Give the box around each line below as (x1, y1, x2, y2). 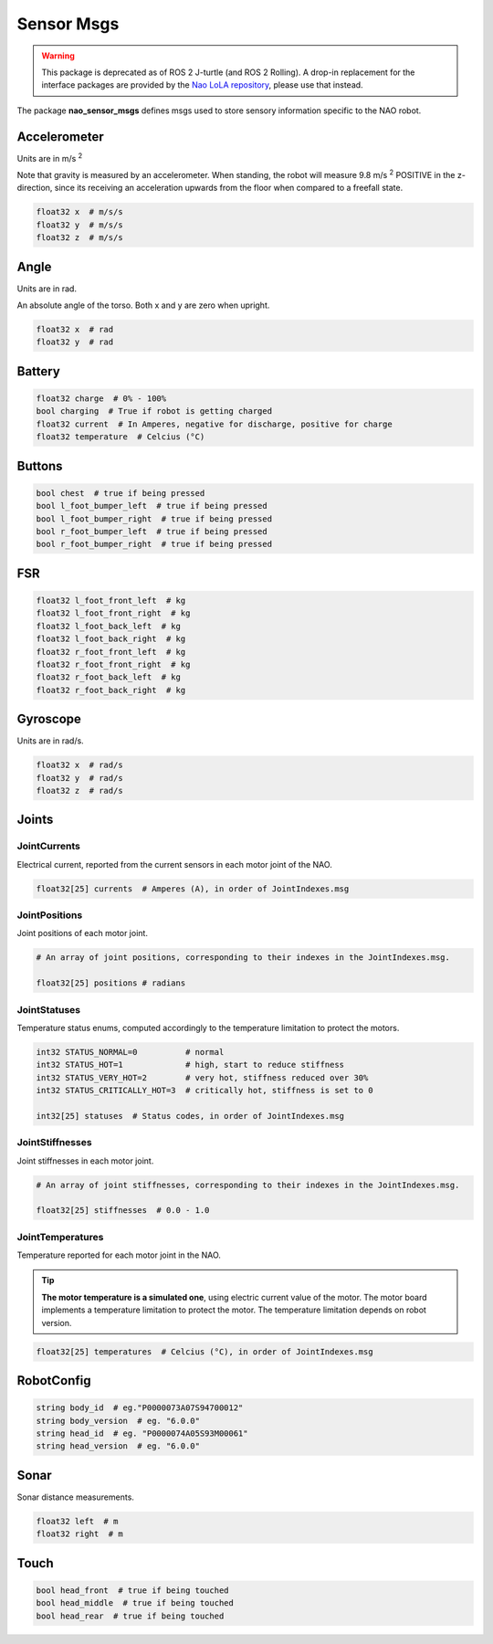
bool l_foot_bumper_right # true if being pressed (36, 513, 273, 524)
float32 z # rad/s (36, 785, 123, 796)
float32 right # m (36, 1529, 123, 1539)
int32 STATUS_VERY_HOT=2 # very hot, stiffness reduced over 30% (36, 1072, 369, 1082)
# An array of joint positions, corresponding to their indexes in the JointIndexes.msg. (36, 953, 451, 963)
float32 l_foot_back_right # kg (36, 634, 186, 644)
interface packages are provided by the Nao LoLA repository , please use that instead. (41, 79, 364, 90)
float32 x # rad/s (36, 760, 123, 771)
